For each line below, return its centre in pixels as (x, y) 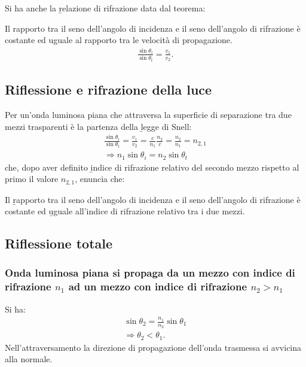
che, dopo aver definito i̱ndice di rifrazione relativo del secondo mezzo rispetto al (152, 167)
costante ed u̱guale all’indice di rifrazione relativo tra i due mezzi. (125, 211)
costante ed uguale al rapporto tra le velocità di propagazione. (119, 40)
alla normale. (29, 359)
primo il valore (32, 179)
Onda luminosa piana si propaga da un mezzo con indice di (150, 273)
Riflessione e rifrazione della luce (108, 90)
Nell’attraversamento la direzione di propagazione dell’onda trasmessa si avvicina (153, 347)
